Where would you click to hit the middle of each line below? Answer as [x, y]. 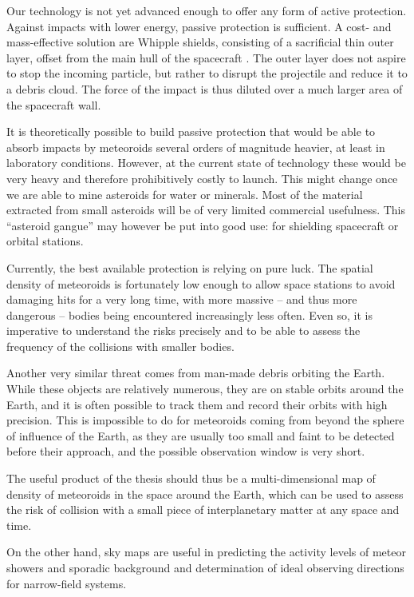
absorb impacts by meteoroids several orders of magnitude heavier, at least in [196, 147]
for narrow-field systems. [67, 583]
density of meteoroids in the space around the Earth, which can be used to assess [205, 494]
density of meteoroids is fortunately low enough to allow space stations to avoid [201, 283]
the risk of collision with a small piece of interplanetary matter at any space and [203, 509]
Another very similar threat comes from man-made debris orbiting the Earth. [196, 373]
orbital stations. [45, 241]
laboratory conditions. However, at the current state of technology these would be [206, 163]
